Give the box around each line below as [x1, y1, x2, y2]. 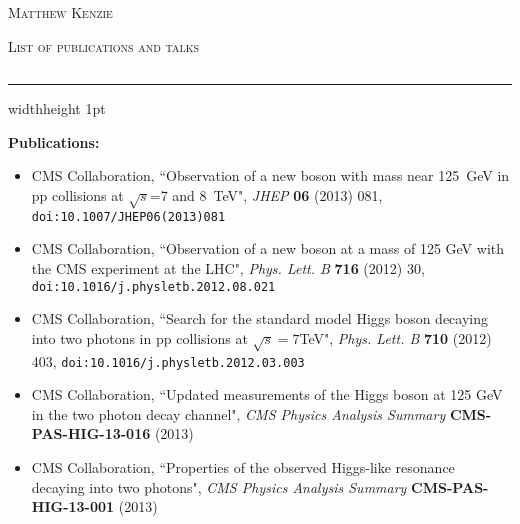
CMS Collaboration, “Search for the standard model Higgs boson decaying [31, 308, 488, 329]
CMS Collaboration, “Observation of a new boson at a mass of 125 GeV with [31, 238, 505, 259]
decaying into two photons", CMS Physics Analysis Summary [31, 476, 407, 497]
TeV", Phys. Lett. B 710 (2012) [299, 327, 492, 348]
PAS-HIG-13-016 [31, 423, 151, 444]
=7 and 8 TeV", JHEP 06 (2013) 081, [149, 184, 383, 205]
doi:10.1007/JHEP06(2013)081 [31, 209, 226, 224]
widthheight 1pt [8, 98, 106, 119]
